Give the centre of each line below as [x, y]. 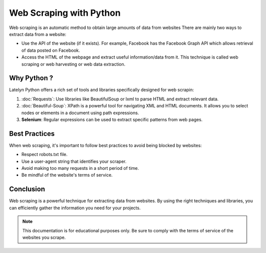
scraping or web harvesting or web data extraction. [73, 64]
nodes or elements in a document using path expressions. [80, 113]
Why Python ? [31, 78]
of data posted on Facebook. [51, 50]
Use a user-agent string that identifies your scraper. [74, 161]
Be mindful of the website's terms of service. [67, 175]
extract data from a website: [38, 34]
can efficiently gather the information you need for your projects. [75, 208]
